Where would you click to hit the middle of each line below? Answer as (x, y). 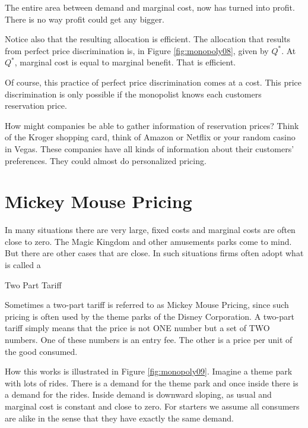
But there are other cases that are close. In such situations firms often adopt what (154, 253)
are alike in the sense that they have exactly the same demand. (119, 418)
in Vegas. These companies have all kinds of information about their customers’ (150, 148)
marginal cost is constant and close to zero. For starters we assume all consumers (152, 406)
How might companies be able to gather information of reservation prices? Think (152, 125)
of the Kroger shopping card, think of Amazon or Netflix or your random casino (150, 137)
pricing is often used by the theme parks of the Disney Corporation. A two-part (150, 316)
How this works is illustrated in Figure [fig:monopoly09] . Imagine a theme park (149, 371)
